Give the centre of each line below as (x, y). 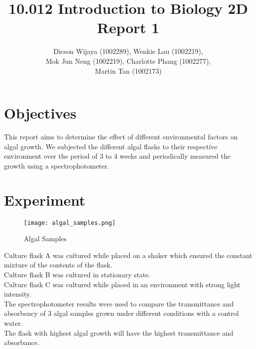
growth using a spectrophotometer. (57, 165)
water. (13, 323)
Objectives (40, 113)
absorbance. (22, 342)
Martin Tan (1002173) (128, 70)
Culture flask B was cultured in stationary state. (77, 274)
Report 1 (128, 27)
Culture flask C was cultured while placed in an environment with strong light (122, 284)
